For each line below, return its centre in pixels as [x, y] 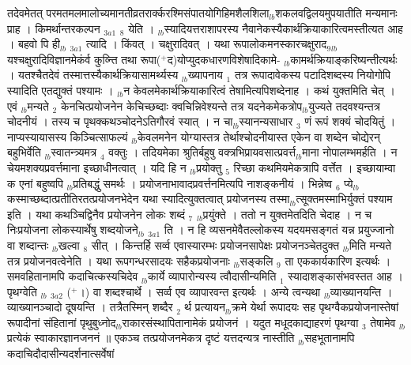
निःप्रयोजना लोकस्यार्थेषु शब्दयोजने [73, 230]
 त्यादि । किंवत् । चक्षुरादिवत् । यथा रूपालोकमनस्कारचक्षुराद [207, 44]
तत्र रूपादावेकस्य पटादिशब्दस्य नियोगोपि [312, 75]
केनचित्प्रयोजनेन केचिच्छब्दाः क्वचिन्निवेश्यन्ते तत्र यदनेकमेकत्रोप [181, 105]
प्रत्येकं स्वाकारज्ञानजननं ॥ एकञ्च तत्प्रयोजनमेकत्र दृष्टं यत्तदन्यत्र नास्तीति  [153, 338]
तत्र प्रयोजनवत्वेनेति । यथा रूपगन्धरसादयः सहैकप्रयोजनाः [119, 260]
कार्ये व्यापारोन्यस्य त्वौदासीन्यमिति [212, 276]
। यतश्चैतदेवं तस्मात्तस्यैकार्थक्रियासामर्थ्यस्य [93, 75]
